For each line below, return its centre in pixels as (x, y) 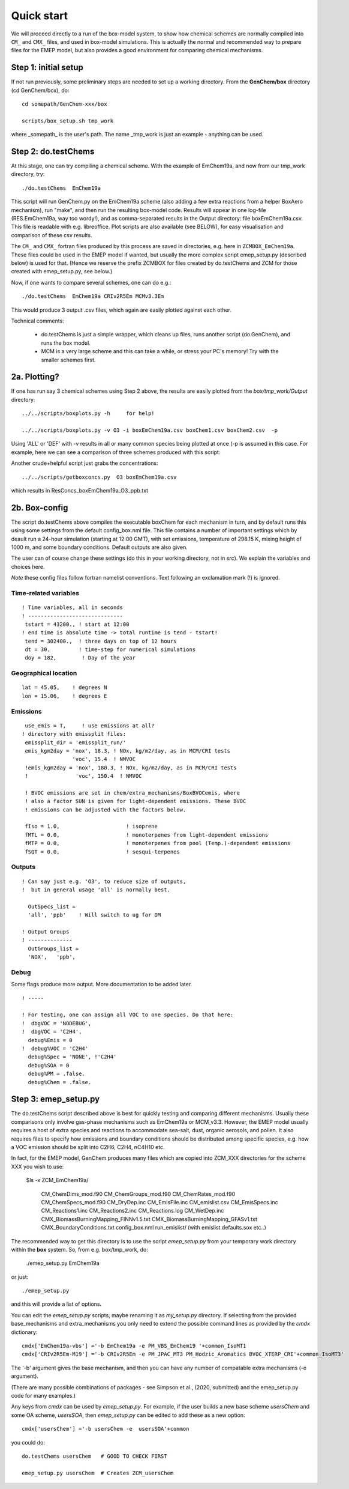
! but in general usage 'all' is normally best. (96, 890)
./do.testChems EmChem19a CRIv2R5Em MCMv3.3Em (93, 296)
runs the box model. (66, 343)
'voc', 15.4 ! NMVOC (104, 759)
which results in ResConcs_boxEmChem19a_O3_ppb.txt (80, 490)
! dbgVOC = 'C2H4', (52, 1032)
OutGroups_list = (53, 948)
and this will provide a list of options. (56, 1304)
